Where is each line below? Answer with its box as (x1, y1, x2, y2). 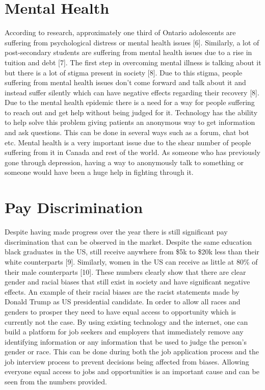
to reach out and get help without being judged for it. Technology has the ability (5, 107, 258, 117)
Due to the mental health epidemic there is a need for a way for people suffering (5, 97, 255, 108)
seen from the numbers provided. (5, 376, 107, 387)
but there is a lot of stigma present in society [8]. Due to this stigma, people (5, 67, 243, 77)
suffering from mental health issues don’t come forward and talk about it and (5, 77, 246, 88)
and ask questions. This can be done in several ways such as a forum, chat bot (5, 127, 249, 138)
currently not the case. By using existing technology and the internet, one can (5, 316, 248, 327)
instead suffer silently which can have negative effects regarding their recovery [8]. (5, 87, 259, 97)
